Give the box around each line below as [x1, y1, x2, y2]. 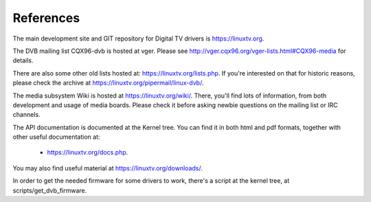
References [12, 10, 80, 25]
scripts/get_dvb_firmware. [12, 186, 87, 194]
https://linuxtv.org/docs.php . [47, 148, 128, 157]
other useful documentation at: [12, 133, 100, 141]
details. [12, 56, 34, 65]
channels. [12, 111, 41, 119]
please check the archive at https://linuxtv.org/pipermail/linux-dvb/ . [12, 79, 204, 87]
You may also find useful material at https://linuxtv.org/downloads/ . [12, 164, 203, 172]
